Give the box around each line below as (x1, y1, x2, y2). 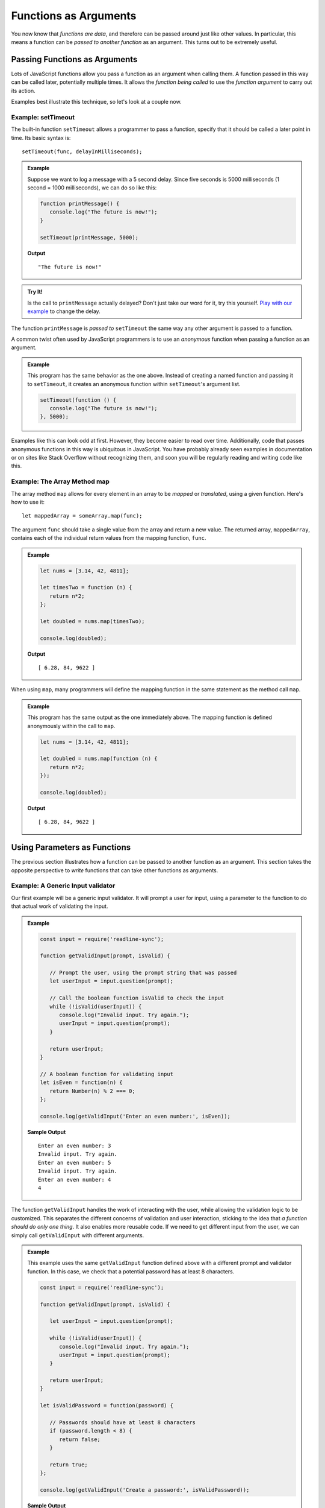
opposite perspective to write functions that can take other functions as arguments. (11, 866, 218, 874)
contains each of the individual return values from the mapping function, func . (11, 534, 206, 542)
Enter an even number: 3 (38, 1142, 111, 1149)
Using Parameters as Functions (11, 842, 131, 853)
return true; (49, 1461, 88, 1468)
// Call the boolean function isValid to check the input (49, 995, 224, 1001)
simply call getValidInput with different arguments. (11, 1231, 144, 1239)
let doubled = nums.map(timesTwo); (40, 618, 145, 624)
